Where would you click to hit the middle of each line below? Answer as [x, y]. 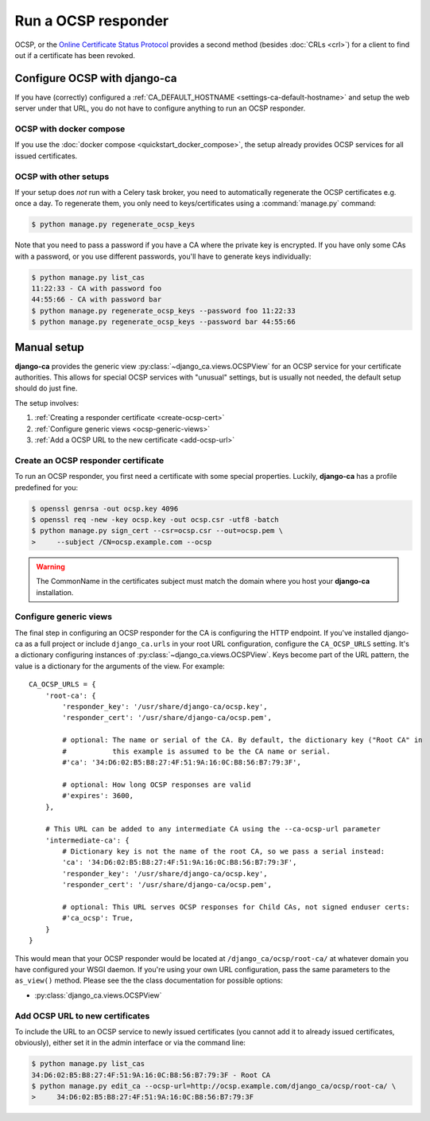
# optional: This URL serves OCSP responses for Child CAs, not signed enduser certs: [236, 907]
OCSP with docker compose [70, 129]
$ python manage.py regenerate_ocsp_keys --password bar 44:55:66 [163, 322]
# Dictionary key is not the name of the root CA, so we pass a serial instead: [224, 852]
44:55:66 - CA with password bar [97, 300]
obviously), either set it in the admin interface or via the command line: [130, 1043]
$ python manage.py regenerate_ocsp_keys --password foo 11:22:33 [163, 311]
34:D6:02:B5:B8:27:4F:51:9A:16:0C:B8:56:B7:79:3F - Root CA [151, 1075]
